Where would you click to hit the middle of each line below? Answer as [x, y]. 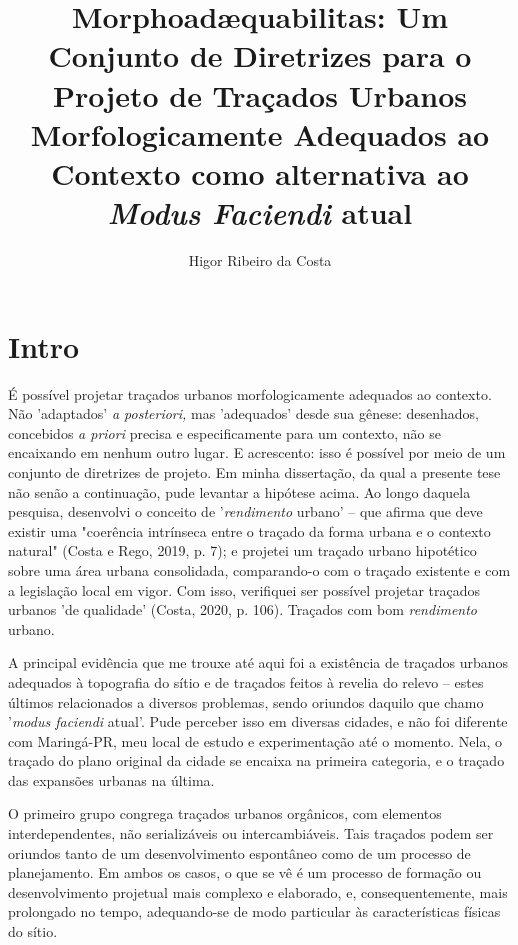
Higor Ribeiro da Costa [260, 260]
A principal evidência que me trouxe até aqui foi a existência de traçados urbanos [258, 662]
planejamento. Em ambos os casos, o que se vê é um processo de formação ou [245, 872]
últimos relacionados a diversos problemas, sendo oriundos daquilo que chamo [246, 701]
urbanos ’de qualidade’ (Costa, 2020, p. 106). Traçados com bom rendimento [243, 609]
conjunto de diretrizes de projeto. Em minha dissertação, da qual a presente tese [254, 471]
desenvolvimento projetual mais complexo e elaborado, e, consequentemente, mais [258, 891]
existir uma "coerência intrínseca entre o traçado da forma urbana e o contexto [249, 530]
